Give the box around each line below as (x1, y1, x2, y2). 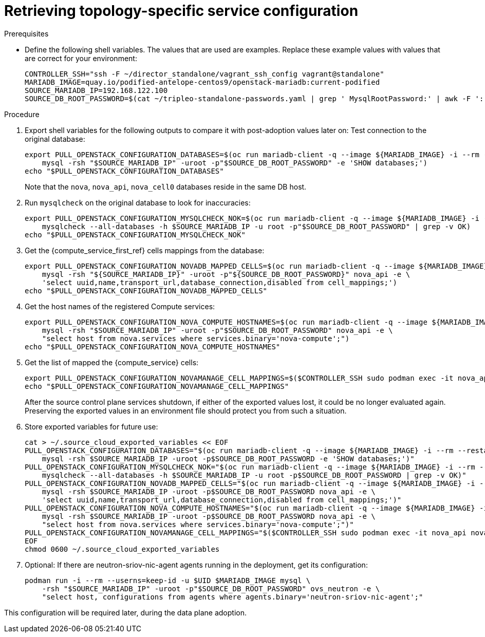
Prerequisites (4, 29, 49, 38)
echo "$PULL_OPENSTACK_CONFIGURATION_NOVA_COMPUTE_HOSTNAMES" (25, 342, 281, 351)
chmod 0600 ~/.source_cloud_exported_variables (25, 545, 220, 553)
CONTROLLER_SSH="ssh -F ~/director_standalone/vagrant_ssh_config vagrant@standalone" (25, 69, 384, 78)
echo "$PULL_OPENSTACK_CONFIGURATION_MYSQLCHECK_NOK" (25, 230, 246, 239)
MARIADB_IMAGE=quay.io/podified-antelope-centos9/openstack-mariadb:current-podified (25, 78, 380, 86)
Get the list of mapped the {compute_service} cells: (25, 358, 199, 367)
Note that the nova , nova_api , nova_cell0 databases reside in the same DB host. (25, 182, 307, 191)
